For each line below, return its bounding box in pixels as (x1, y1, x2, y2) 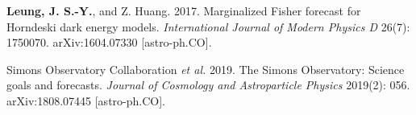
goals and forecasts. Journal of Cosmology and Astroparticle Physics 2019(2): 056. (6, 76, 410, 93)
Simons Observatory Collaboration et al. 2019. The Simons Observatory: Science (6, 60, 405, 77)
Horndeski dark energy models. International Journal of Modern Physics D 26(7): (6, 18, 410, 35)
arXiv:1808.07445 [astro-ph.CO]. (6, 92, 165, 109)
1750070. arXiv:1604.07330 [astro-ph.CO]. (6, 34, 212, 51)
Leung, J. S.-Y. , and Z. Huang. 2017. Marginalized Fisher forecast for (6, 2, 361, 18)
